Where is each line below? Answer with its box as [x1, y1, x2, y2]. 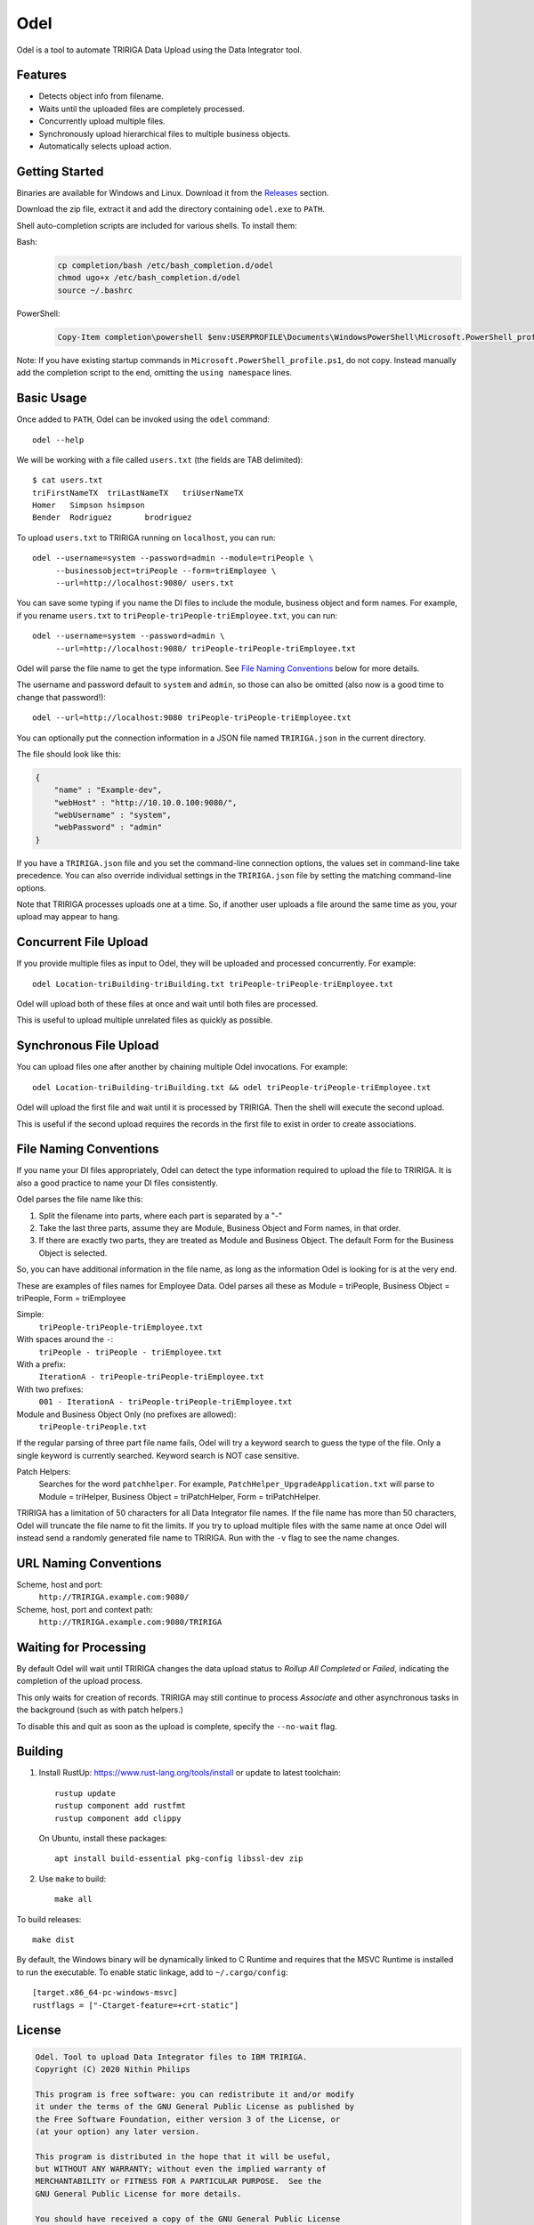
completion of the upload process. [16, 1676, 142, 1687]
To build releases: [16, 1913, 82, 1924]
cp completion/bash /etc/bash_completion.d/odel [57, 261, 274, 271]
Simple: [16, 1309, 44, 1320]
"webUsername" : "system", [53, 810, 173, 821]
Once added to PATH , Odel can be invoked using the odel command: [16, 414, 271, 425]
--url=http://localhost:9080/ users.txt [55, 578, 235, 588]
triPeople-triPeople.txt [38, 1421, 147, 1432]
